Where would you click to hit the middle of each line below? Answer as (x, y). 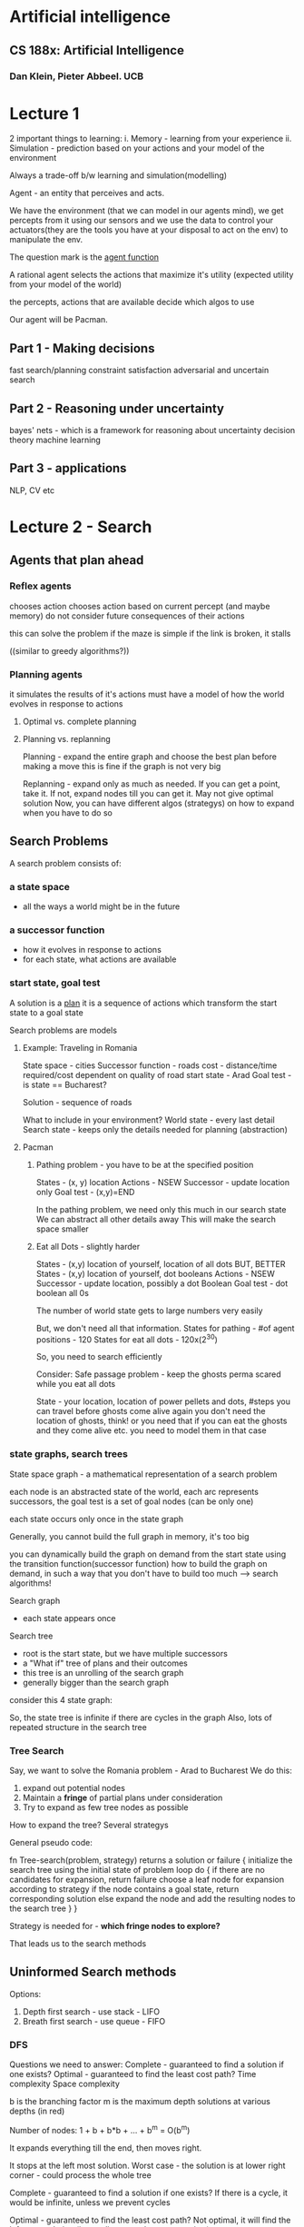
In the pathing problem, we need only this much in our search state (161, 1209)
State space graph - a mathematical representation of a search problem (143, 1474)
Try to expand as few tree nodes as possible (105, 1807)
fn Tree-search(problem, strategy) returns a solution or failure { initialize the (151, 1860)
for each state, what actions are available (99, 959)
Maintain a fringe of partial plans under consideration (123, 1797)
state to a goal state (46, 1012)
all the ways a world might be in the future (101, 906)
